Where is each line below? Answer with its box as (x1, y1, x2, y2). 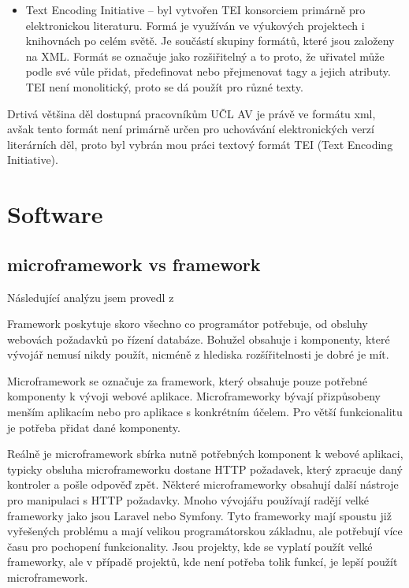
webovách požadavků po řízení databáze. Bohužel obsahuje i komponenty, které (7, 330, 390, 347)
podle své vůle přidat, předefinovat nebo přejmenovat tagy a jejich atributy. (25, 63, 391, 80)
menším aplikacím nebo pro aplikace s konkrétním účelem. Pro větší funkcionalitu (7, 404, 403, 420)
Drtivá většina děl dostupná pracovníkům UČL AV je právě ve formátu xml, (7, 105, 376, 121)
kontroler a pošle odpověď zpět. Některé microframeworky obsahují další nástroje (7, 476, 399, 493)
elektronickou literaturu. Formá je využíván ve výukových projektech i (25, 17, 365, 33)
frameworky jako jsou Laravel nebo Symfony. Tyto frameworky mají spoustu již (7, 507, 392, 523)
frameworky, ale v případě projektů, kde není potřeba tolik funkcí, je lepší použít (7, 553, 398, 570)
